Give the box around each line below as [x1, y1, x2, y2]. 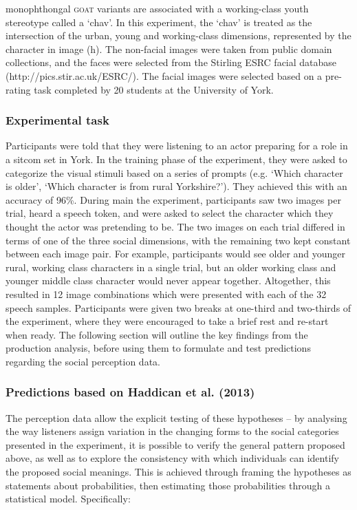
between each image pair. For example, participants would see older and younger [6, 246, 346, 261]
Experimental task [6, 111, 109, 129]
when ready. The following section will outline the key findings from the [6, 327, 308, 341]
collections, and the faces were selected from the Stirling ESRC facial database [6, 55, 337, 70]
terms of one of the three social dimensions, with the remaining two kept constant [6, 233, 351, 247]
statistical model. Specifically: [6, 491, 131, 506]
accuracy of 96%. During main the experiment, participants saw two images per [6, 192, 341, 206]
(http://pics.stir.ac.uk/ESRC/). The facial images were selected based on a [6, 68, 323, 83]
